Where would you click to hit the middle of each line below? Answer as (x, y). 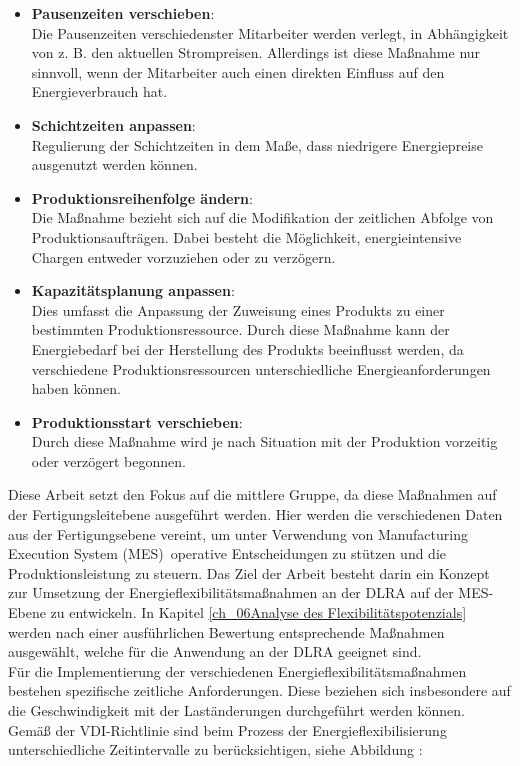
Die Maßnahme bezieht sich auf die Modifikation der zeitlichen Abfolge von (262, 217)
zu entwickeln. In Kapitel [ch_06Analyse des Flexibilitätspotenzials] (258, 612)
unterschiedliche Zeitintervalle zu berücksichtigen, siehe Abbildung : (215, 749)
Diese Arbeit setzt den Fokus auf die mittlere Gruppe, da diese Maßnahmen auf (252, 494)
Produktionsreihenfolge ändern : (142, 197)
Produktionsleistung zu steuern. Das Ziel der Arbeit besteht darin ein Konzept (249, 572)
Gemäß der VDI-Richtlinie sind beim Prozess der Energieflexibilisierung (227, 729)
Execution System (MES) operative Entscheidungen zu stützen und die (227, 553)
